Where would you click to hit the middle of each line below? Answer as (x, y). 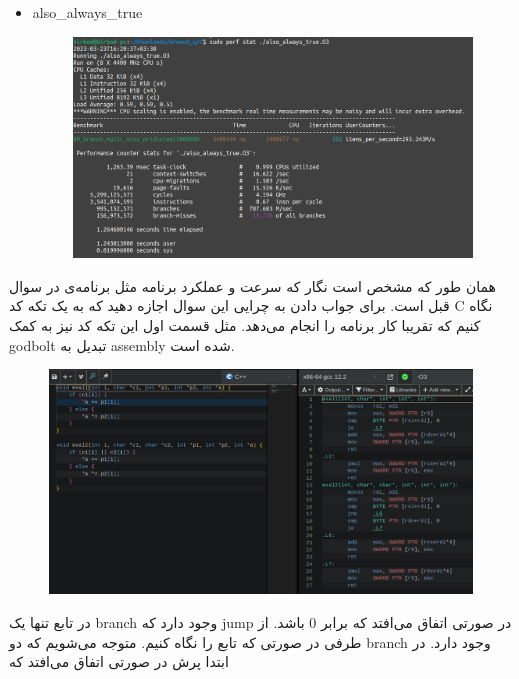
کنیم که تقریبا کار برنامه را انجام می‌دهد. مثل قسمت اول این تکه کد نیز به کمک (245, 324)
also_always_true (87, 12)
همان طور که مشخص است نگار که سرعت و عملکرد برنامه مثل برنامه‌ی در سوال (252, 285)
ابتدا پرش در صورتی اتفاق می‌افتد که (119, 661)
